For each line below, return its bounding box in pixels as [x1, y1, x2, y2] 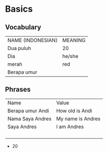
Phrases [5, 85, 31, 94]
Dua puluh [7, 45, 31, 51]
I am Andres [56, 123, 84, 130]
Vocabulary [5, 23, 42, 31]
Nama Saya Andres [7, 115, 52, 122]
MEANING [62, 37, 86, 44]
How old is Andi [56, 107, 92, 114]
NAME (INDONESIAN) [7, 37, 58, 44]
